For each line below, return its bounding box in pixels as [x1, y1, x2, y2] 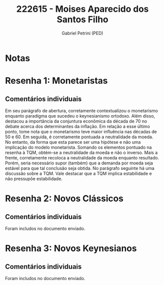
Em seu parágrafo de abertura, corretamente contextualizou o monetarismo [5, 107, 158, 114]
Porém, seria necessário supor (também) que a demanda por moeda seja [5, 160, 153, 166]
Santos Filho [56, 14, 109, 25]
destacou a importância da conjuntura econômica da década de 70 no [5, 118, 147, 124]
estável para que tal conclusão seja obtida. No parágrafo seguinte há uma [5, 165, 155, 171]
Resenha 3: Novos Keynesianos [5, 243, 137, 254]
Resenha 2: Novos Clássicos [5, 193, 124, 204]
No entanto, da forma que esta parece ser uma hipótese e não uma [5, 139, 141, 145]
